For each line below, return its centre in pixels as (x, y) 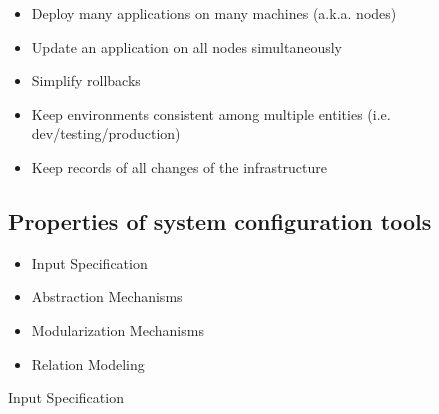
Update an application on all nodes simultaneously (187, 46)
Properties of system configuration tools (220, 220)
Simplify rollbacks (86, 80)
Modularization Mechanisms (117, 329)
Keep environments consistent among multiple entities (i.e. (211, 113)
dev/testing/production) (106, 133)
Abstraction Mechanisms (107, 296)
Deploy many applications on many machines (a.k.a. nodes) (214, 13)
